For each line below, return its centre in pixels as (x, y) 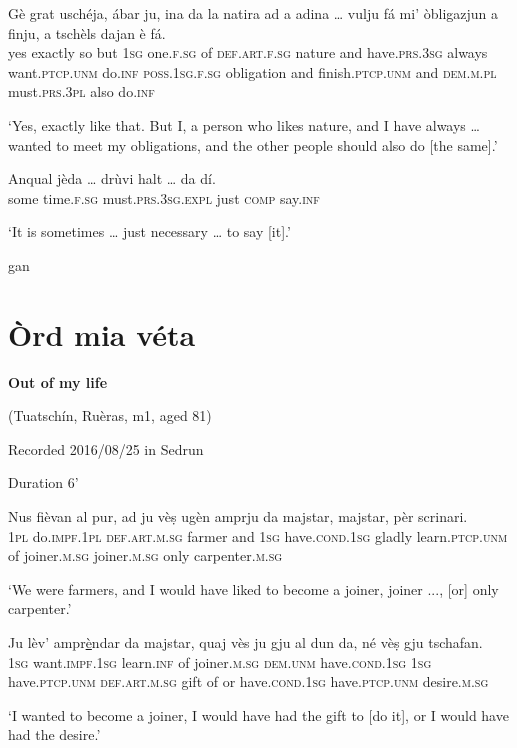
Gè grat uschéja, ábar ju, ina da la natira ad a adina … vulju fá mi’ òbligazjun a (253, 13)
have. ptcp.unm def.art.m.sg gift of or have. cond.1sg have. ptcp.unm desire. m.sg (248, 681)
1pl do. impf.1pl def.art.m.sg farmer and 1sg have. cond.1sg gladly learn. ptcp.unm (258, 535)
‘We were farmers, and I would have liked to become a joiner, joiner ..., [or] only (253, 588)
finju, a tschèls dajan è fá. (87, 32)
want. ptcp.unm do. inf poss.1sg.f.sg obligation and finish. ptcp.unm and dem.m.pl (252, 71)
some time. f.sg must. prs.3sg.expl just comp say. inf (164, 197)
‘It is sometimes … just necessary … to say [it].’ (149, 231)
